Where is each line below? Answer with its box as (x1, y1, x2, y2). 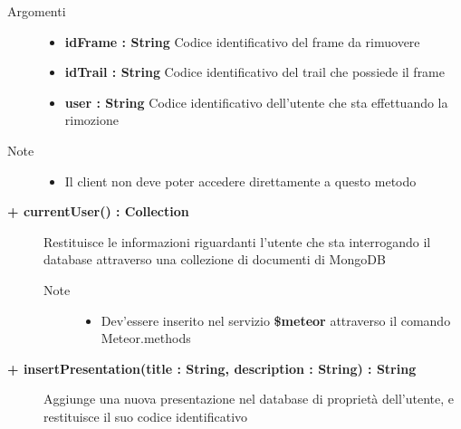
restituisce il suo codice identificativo (43, 406, 248, 425)
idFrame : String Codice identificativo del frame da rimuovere (64, 32, 420, 51)
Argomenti (7, 2, 66, 20)
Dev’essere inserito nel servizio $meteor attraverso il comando (101, 310, 451, 329)
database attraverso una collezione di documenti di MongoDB (43, 250, 386, 269)
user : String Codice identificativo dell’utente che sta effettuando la (64, 92, 448, 111)
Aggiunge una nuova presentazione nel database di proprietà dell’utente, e (43, 389, 454, 408)
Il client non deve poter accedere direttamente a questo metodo (64, 171, 417, 190)
